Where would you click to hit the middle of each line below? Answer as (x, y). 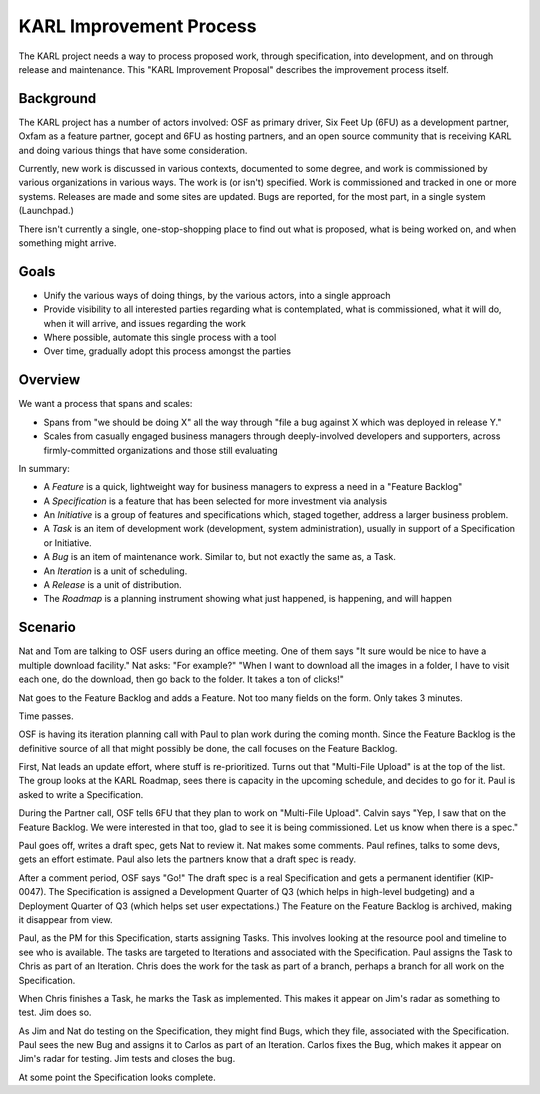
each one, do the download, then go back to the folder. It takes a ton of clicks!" (181, 679)
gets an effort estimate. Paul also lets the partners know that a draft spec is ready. (187, 859)
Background (57, 98)
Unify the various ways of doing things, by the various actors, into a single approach (217, 295)
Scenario (47, 627)
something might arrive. (67, 242)
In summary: (44, 468)
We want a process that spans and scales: (105, 404)
